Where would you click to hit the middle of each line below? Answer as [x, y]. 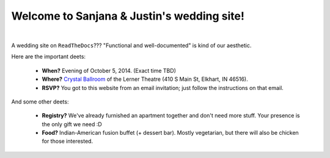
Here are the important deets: [48, 57]
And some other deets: [40, 102]
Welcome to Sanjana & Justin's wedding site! [128, 16]
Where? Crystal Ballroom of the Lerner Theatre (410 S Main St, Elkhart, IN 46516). [145, 79]
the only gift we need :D [72, 124]
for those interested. [68, 141]
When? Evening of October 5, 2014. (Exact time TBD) [109, 70]
